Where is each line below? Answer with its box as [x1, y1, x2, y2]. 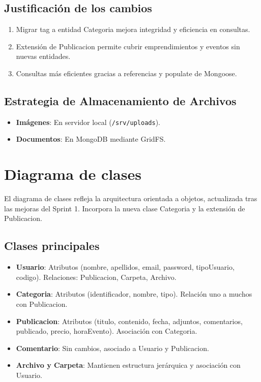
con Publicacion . [16, 298, 68, 309]
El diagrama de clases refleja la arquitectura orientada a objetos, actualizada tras [4, 193, 257, 204]
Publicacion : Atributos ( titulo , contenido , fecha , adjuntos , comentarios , [16, 315, 243, 326]
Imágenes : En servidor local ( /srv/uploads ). [16, 116, 160, 127]
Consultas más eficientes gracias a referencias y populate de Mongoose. [16, 68, 237, 78]
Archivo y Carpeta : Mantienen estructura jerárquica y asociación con [16, 360, 241, 370]
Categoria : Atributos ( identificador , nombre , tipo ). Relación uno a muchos [16, 289, 252, 299]
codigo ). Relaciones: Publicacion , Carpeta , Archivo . [16, 271, 177, 282]
